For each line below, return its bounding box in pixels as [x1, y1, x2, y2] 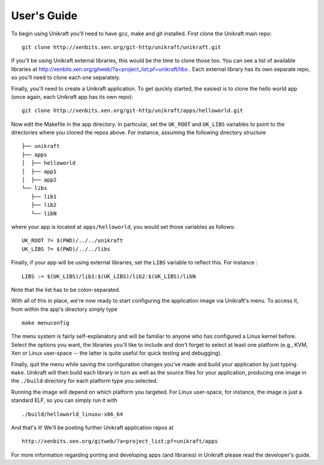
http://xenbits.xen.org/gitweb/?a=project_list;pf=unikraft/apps [22, 438, 218, 445]
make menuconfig [22, 319, 70, 327]
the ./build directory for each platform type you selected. [11, 378, 158, 385]
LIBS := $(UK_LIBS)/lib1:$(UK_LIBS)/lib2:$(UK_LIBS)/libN [22, 273, 196, 280]
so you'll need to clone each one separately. [11, 74, 121, 81]
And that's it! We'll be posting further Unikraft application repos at [11, 424, 174, 431]
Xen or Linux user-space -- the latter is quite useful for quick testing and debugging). [11, 349, 222, 357]
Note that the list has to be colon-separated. [11, 286, 121, 293]
